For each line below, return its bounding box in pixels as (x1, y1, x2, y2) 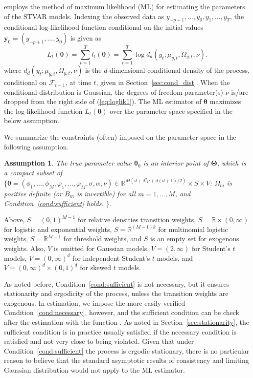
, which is (217, 158, 246, 168)
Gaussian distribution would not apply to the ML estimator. (4, 365, 185, 375)
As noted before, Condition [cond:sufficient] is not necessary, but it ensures (4, 278, 230, 289)
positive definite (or (4, 188, 62, 198)
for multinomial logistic (158, 224, 228, 234)
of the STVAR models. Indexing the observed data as (4, 11, 164, 21)
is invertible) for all (77, 188, 136, 198)
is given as (70, 32, 102, 42)
